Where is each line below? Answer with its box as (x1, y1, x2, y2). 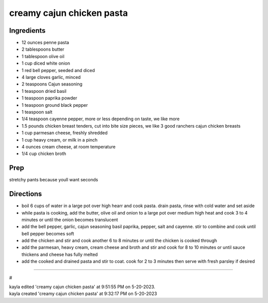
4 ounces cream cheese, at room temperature (21, 144, 116, 150)
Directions (9, 190, 42, 198)
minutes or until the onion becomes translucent (21, 217, 119, 223)
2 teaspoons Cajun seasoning (21, 81, 83, 87)
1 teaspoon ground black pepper (21, 102, 88, 108)
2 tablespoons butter (21, 46, 65, 52)
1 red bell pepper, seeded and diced (21, 67, 95, 73)
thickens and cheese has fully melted (21, 251, 98, 257)
